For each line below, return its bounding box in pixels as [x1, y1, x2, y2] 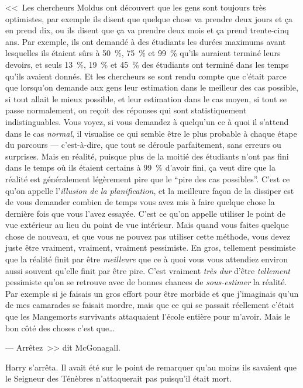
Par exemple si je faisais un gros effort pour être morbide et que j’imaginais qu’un [5, 287, 299, 299]
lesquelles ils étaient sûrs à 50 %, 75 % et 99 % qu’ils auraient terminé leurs [5, 47, 281, 59]
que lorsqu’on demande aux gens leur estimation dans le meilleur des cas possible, [5, 81, 298, 93]
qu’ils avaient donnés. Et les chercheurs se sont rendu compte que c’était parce [5, 70, 287, 82]
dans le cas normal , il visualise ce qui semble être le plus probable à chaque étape [5, 127, 297, 139]
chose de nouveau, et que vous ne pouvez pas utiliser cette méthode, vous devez [5, 230, 291, 242]
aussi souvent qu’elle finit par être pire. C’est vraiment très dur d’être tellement [5, 264, 290, 276]
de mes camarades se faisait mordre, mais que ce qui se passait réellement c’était [5, 299, 294, 311]
